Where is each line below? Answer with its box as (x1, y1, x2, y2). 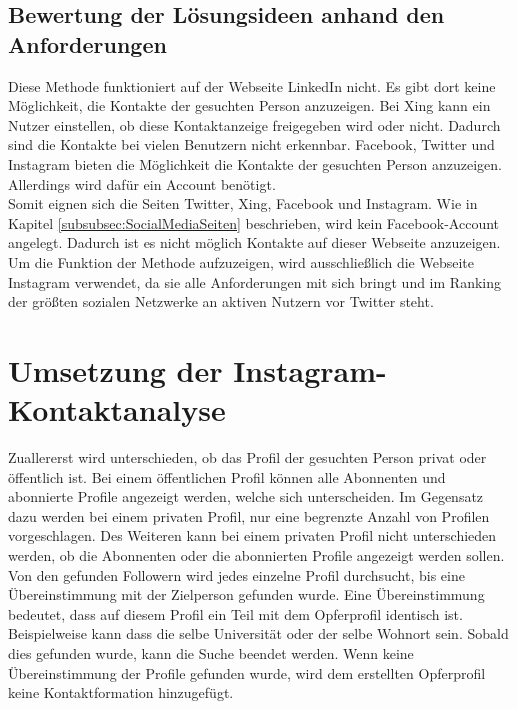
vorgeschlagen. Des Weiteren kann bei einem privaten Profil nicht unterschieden (8, 525, 497, 546)
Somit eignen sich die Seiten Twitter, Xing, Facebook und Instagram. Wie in (8, 193, 478, 214)
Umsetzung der (8, 349, 223, 390)
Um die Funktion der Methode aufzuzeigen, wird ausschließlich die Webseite (8, 251, 475, 272)
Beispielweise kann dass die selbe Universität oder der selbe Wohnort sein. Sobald (8, 623, 509, 644)
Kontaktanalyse (8, 389, 226, 430)
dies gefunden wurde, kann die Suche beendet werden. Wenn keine (8, 642, 414, 663)
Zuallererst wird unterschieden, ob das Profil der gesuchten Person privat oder (8, 447, 487, 468)
